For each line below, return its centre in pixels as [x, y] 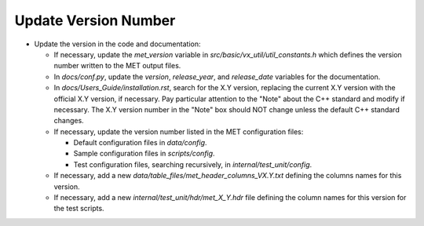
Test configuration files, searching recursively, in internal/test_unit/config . [193, 164]
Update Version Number [95, 20]
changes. [69, 121]
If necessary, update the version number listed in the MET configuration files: [179, 131]
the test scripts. [79, 209]
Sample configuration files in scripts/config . [144, 154]
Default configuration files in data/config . [140, 143]
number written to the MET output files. [117, 66]
